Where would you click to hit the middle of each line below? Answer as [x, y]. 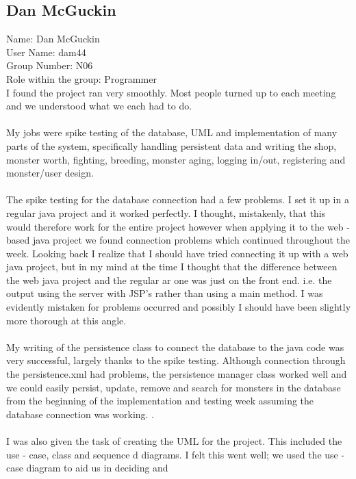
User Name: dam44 [46, 52]
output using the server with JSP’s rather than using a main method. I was [165, 293]
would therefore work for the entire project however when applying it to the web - [178, 226]
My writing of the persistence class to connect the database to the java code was [175, 347]
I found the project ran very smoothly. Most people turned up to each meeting [171, 92]
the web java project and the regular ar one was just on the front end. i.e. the [169, 280]
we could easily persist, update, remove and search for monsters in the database [174, 387]
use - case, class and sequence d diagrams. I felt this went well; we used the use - [176, 454]
